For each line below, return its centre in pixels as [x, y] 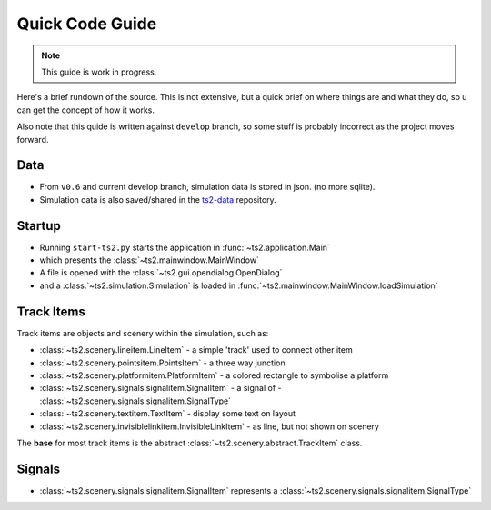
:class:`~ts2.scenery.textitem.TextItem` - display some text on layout [167, 414]
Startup [39, 226]
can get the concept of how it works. [85, 110]
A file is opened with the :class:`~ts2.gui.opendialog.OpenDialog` [161, 273]
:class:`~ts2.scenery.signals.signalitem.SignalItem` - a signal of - [160, 388]
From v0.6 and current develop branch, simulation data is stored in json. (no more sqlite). [207, 187]
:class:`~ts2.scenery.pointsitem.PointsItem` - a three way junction [162, 363]
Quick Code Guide [87, 24]
